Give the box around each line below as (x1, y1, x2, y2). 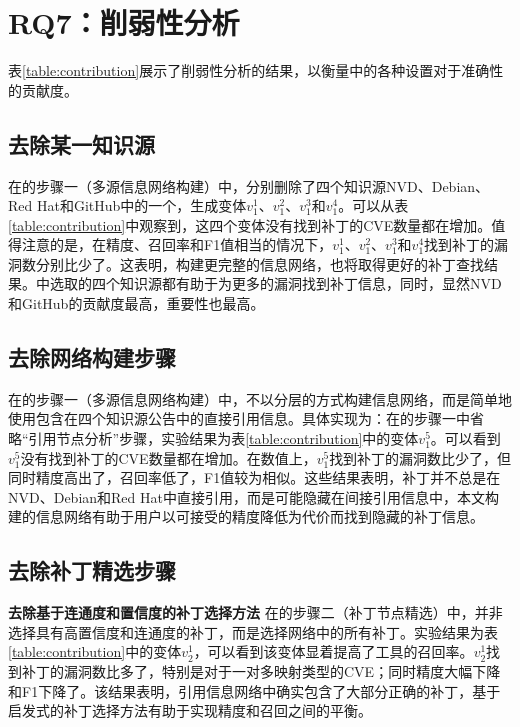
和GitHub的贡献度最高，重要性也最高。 (8, 293, 265, 314)
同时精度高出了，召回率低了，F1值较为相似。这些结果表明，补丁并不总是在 (8, 467, 501, 488)
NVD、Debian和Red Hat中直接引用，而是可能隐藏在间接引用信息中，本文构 (8, 486, 499, 507)
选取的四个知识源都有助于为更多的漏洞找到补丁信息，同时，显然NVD (49, 273, 502, 294)
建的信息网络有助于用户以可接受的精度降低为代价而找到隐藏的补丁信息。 (8, 506, 484, 527)
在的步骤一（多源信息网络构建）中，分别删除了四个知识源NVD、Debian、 (8, 175, 490, 196)
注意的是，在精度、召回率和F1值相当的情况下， (21, 234, 333, 255)
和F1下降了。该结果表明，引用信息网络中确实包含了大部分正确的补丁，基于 (8, 680, 501, 701)
